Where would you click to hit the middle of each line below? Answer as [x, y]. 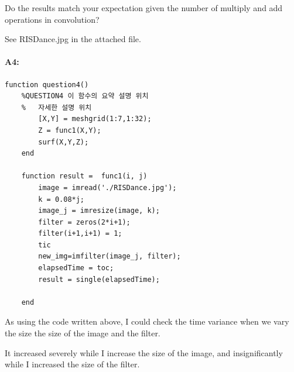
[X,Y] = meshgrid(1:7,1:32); [95, 119]
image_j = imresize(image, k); [99, 211]
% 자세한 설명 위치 [57, 107]
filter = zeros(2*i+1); [84, 222]
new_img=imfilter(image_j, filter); [110, 256]
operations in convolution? [52, 19]
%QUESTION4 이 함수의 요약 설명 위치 [85, 96]
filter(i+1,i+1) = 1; [80, 234]
